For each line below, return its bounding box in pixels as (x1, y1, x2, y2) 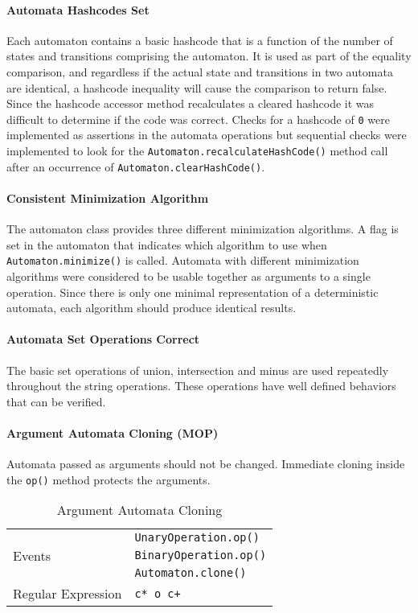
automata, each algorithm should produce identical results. (6, 299, 297, 316)
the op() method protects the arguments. (6, 471, 211, 488)
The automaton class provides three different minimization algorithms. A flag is (6, 220, 399, 237)
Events (13, 545, 51, 565)
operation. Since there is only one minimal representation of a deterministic (6, 283, 379, 300)
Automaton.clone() (134, 566, 247, 580)
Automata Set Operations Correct (6, 331, 200, 348)
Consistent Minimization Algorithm (6, 189, 209, 206)
